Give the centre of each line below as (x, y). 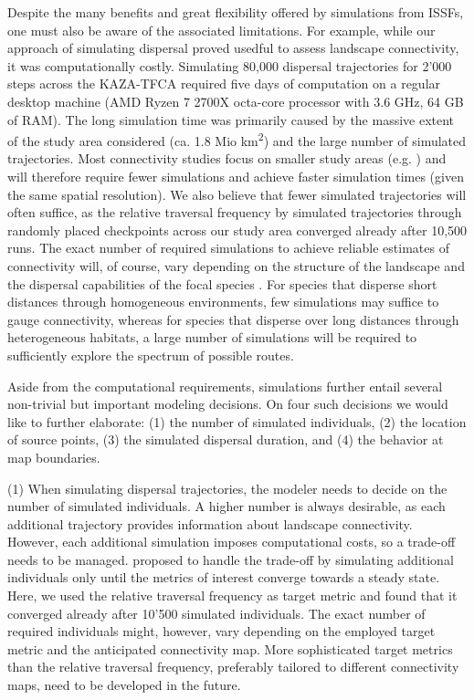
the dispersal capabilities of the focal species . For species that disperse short (222, 283)
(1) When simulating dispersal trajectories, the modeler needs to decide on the (227, 488)
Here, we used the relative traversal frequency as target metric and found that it (232, 596)
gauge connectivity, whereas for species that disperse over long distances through (233, 319)
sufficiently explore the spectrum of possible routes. (151, 355)
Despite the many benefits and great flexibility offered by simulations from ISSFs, (236, 12)
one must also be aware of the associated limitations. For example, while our (221, 30)
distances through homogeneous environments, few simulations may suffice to (223, 302)
